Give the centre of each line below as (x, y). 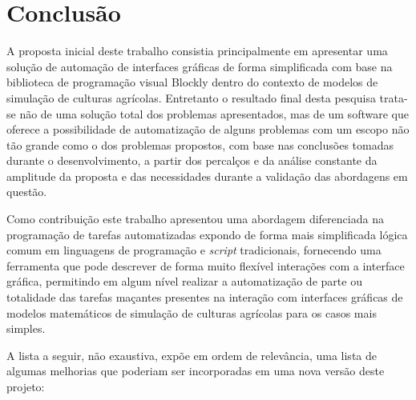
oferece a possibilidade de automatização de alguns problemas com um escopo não (208, 129)
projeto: (26, 386)
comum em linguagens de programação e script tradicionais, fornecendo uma (194, 250)
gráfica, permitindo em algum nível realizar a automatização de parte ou (184, 281)
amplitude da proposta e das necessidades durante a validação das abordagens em (207, 176)
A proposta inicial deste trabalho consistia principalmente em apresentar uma (197, 51)
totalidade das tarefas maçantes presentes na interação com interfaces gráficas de (205, 297)
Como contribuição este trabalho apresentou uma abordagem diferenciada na (195, 219)
